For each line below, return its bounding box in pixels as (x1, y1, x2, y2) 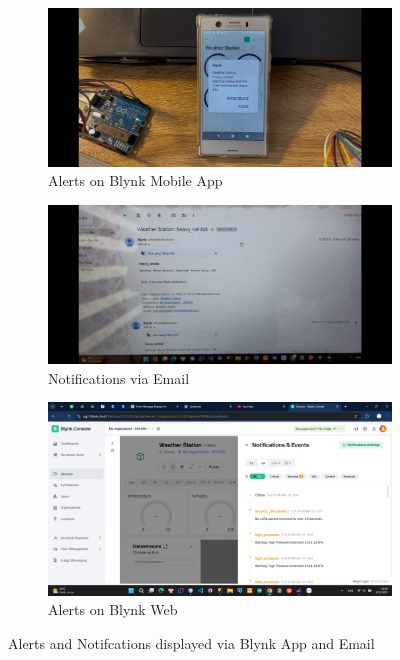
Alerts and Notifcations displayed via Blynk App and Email (8, 632, 375, 653)
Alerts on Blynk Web (48, 599, 178, 620)
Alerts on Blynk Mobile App (48, 170, 223, 191)
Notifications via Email (48, 367, 190, 388)
